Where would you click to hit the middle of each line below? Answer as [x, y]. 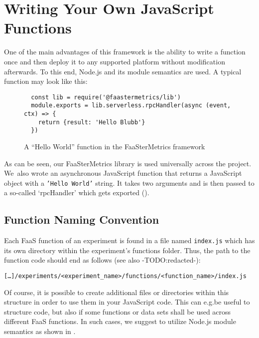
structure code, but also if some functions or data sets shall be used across [118, 311]
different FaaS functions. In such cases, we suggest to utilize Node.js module [120, 321]
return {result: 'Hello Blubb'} [92, 122]
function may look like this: [46, 81]
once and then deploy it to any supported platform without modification [115, 61]
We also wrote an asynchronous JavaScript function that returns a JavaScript [123, 173]
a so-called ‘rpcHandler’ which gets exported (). [77, 192]
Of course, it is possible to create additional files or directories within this [117, 292]
